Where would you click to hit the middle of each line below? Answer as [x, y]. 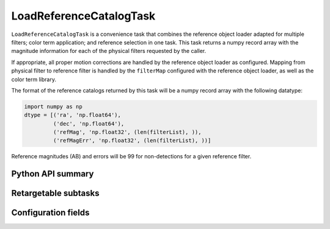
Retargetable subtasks [56, 193]
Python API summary [53, 174]
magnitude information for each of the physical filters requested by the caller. [109, 51]
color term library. [34, 79]
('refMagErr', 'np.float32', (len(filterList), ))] [132, 141]
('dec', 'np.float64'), [89, 124]
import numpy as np [53, 106]
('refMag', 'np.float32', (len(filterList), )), [127, 132]
